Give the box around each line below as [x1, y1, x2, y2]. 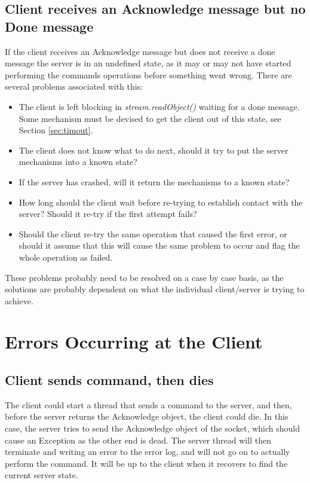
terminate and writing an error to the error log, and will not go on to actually [5, 445, 290, 458]
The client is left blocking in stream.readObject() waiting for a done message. [19, 100, 300, 112]
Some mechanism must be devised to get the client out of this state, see [19, 112, 281, 124]
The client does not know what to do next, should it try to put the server [19, 143, 288, 156]
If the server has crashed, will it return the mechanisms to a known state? [19, 175, 290, 188]
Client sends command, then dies [5, 371, 214, 389]
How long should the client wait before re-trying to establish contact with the [19, 195, 303, 208]
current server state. [5, 469, 78, 481]
